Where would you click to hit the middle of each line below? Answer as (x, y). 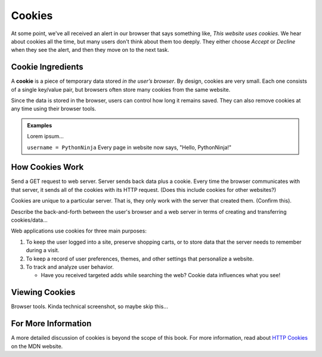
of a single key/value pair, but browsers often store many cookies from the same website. (121, 89)
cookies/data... (29, 220)
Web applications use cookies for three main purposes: (79, 231)
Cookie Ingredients (47, 67)
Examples (40, 125)
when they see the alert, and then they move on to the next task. (90, 50)
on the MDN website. (37, 346)
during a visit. (43, 250)
